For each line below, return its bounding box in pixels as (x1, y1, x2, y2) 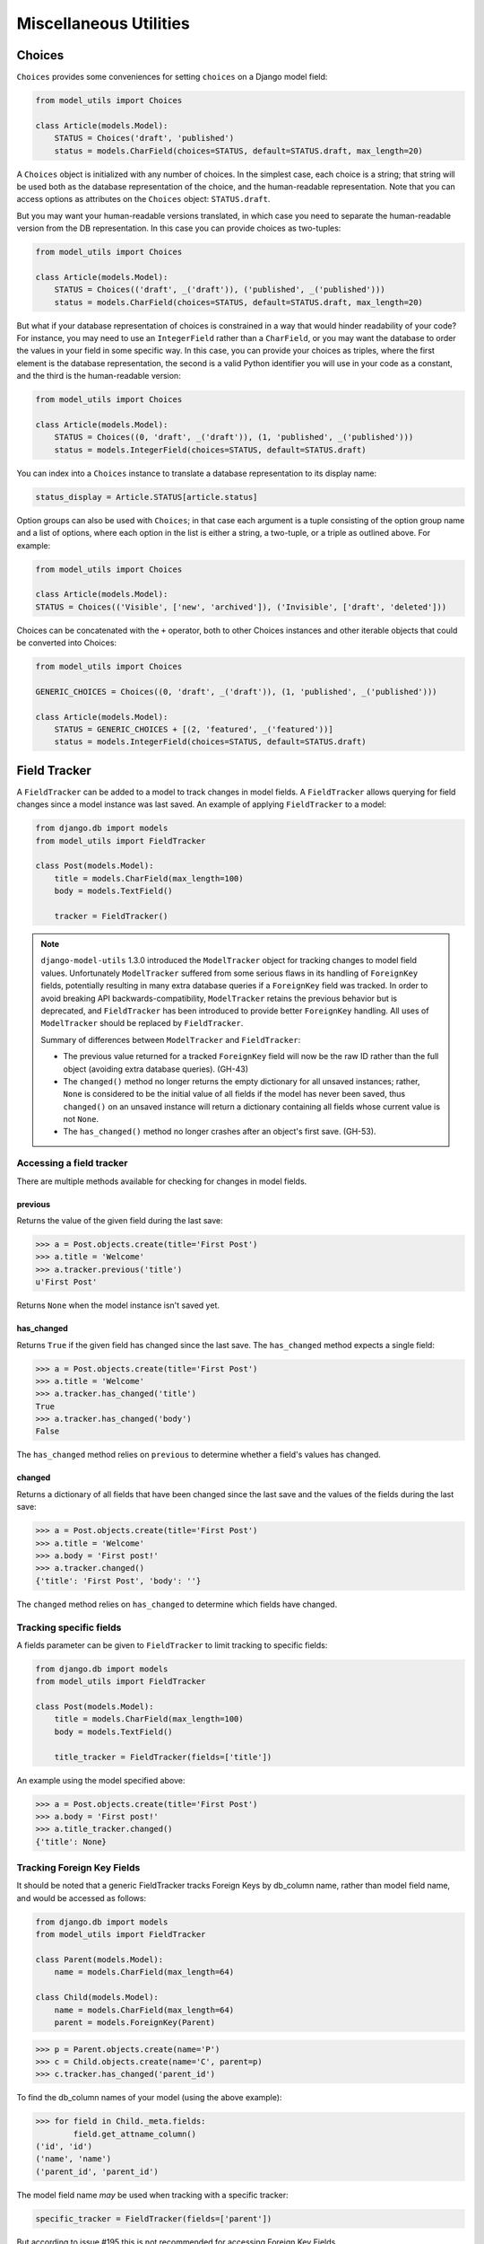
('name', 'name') (35, 2154, 112, 2164)
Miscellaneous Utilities (16, 13, 190, 33)
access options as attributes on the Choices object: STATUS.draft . (16, 194, 271, 205)
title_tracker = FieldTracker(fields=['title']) (54, 1751, 272, 1762)
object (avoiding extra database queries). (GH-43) (63, 1064, 248, 1074)
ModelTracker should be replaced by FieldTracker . (40, 1018, 244, 1029)
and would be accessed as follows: (16, 1892, 147, 1903)
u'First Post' (35, 1277, 98, 1287)
